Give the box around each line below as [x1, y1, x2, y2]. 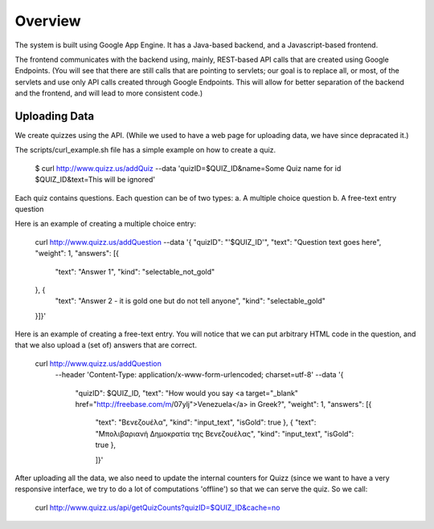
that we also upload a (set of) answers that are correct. [14, 340, 197, 350]
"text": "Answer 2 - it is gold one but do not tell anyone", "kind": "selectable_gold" [55, 296, 325, 306]
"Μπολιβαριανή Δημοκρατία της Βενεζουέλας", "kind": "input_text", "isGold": [95, 429, 354, 438]
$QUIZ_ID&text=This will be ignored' [35, 175, 156, 185]
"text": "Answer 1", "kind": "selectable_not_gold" [55, 267, 215, 276]
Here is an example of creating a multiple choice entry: [14, 219, 197, 229]
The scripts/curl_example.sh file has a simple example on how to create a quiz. [14, 145, 276, 155]
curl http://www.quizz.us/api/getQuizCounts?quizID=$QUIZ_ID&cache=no [35, 503, 280, 512]
